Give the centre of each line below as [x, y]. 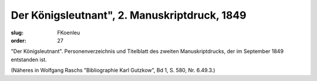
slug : [17, 33]
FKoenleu [69, 33]
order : [18, 40]
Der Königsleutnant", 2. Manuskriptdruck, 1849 [129, 15]
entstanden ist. [29, 59]
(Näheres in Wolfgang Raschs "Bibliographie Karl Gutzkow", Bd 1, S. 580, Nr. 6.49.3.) [113, 71]
